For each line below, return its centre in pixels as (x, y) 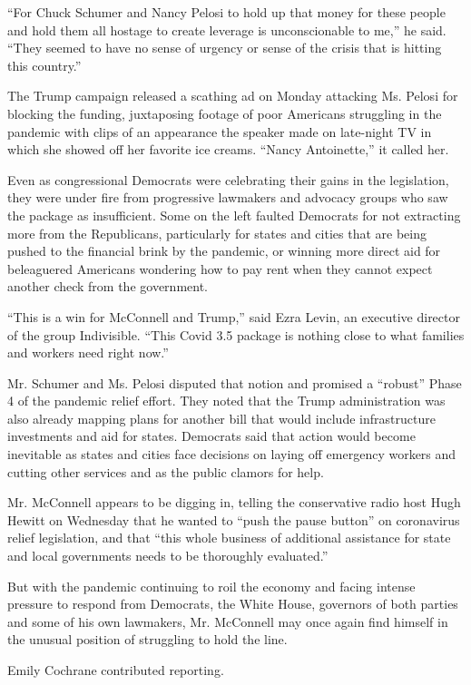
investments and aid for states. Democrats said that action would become (211, 436)
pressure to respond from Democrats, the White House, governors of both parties (233, 604)
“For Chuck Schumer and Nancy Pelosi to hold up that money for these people (226, 12)
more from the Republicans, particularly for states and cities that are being (217, 233)
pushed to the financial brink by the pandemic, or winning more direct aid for (224, 251)
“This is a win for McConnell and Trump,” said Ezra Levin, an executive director (234, 316)
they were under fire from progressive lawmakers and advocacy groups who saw (228, 197)
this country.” (44, 65)
